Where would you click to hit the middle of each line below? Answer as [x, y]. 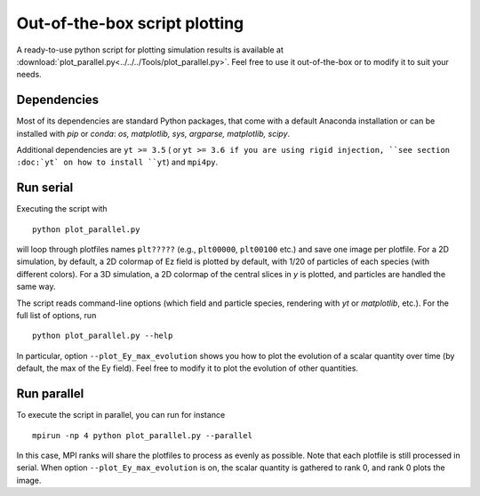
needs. [29, 75]
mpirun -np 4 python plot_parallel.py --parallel [143, 435]
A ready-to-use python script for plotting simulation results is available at [150, 50]
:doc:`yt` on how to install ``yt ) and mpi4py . [117, 162]
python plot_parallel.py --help [103, 336]
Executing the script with [62, 209]
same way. [36, 287]
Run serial [45, 188]
